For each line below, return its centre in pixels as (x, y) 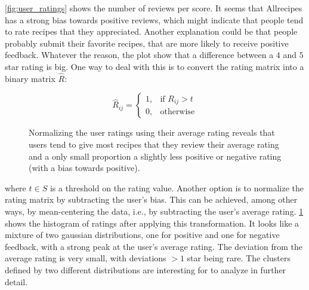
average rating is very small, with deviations (86, 258)
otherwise (177, 112)
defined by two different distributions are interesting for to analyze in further (146, 269)
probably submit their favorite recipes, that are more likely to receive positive (147, 43)
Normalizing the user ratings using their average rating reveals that (152, 132)
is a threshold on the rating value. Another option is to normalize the (177, 187)
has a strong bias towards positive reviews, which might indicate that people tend (154, 19)
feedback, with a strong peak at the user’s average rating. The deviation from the (154, 246)
